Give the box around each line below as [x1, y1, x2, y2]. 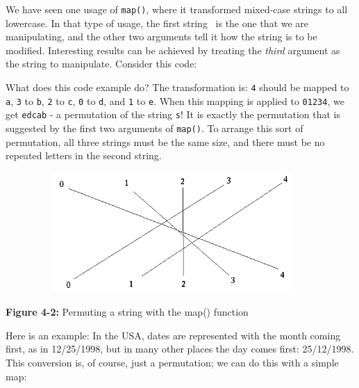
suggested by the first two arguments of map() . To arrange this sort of [6, 121, 303, 135]
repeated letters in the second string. [6, 148, 162, 163]
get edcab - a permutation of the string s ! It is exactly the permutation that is [6, 107, 340, 122]
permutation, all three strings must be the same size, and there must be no [6, 134, 325, 149]
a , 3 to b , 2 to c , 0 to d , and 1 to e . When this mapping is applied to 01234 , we [6, 93, 344, 108]
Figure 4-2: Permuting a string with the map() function [6, 305, 249, 319]
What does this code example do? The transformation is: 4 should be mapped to [6, 80, 349, 95]
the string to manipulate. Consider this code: [6, 56, 197, 71]
